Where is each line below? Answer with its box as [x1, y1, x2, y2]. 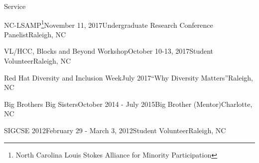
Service [4, 1, 26, 11]
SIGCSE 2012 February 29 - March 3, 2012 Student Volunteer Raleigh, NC [4, 125, 226, 135]
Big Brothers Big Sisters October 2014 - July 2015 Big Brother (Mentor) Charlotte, [4, 98, 253, 109]
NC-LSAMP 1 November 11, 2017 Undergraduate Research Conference [4, 18, 213, 30]
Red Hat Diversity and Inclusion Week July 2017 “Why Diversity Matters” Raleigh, [4, 72, 253, 82]
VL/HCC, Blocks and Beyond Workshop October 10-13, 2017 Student [4, 46, 214, 56]
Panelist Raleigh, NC [4, 29, 66, 39]
